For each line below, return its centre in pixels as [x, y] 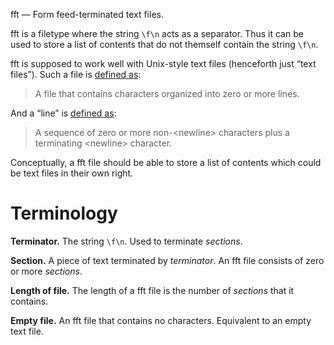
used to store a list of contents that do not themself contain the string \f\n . [164, 44]
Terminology [64, 213]
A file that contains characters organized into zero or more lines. [167, 93]
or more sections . [46, 271]
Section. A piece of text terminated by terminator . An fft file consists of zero [167, 260]
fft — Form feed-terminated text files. [87, 14]
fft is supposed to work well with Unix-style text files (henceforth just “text [163, 63]
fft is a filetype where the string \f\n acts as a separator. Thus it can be [157, 33]
